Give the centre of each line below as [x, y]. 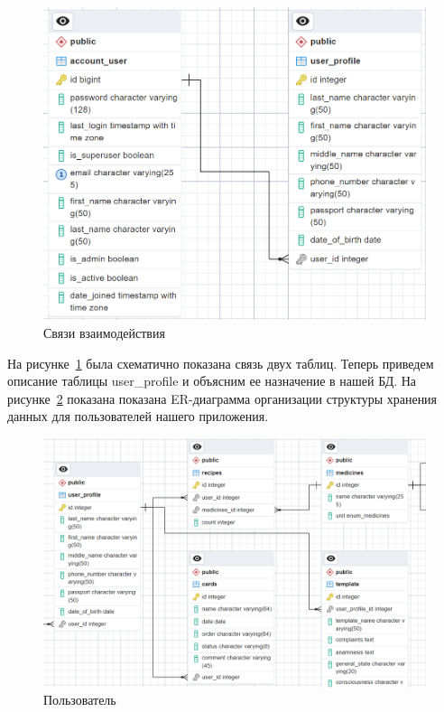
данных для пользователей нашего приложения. [138, 416]
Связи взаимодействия [104, 333]
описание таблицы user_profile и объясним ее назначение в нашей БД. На [212, 381]
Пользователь [80, 700]
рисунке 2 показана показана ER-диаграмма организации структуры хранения [222, 398]
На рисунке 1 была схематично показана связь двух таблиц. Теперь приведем [221, 363]
